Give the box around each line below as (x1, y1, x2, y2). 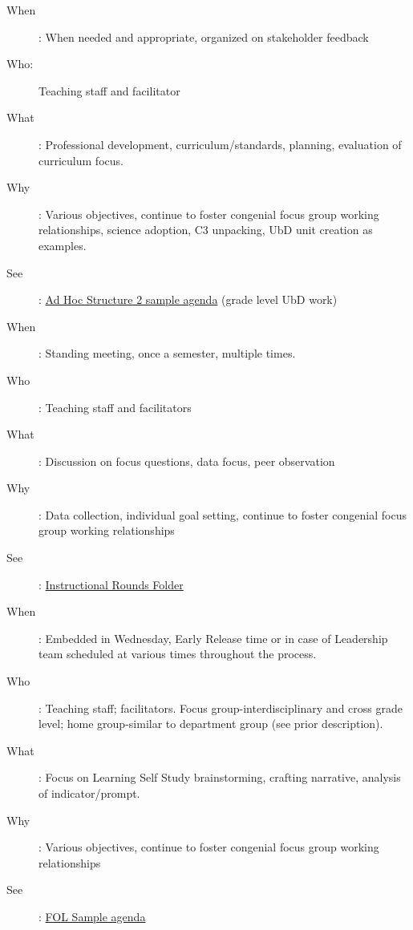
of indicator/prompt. (38, 785, 140, 801)
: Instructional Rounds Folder (38, 576, 184, 592)
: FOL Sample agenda (38, 908, 146, 924)
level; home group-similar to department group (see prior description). (38, 715, 383, 732)
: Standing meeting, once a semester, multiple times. (38, 345, 296, 362)
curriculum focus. (38, 152, 123, 168)
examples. (38, 237, 87, 253)
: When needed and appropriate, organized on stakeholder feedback (38, 28, 369, 45)
